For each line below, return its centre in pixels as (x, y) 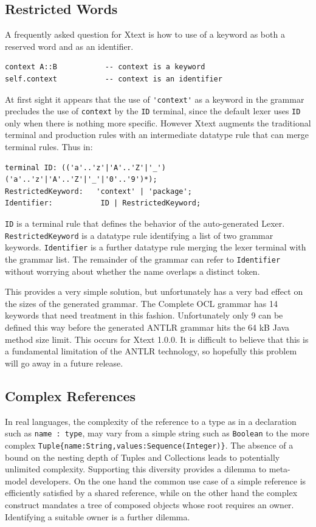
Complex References (70, 395)
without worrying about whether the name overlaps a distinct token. (132, 271)
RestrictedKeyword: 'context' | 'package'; (98, 191)
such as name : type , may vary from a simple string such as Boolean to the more (157, 433)
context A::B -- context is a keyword (105, 67)
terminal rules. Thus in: (49, 147)
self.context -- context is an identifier (114, 79)
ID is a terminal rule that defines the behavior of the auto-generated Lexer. (145, 223)
